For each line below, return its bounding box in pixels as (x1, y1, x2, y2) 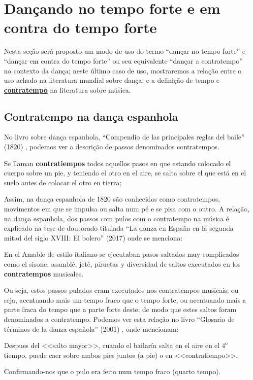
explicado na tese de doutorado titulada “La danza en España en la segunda (4, 223, 234, 233)
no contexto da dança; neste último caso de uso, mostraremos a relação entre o (4, 65, 242, 75)
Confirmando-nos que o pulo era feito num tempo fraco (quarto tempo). (4, 366, 221, 377)
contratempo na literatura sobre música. (4, 84, 131, 95)
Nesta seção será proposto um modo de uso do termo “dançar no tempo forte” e (4, 46, 246, 56)
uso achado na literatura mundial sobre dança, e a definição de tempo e (4, 75, 220, 85)
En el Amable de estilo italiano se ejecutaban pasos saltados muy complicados (4, 249, 239, 259)
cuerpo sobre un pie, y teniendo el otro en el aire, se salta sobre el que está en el (4, 168, 246, 178)
